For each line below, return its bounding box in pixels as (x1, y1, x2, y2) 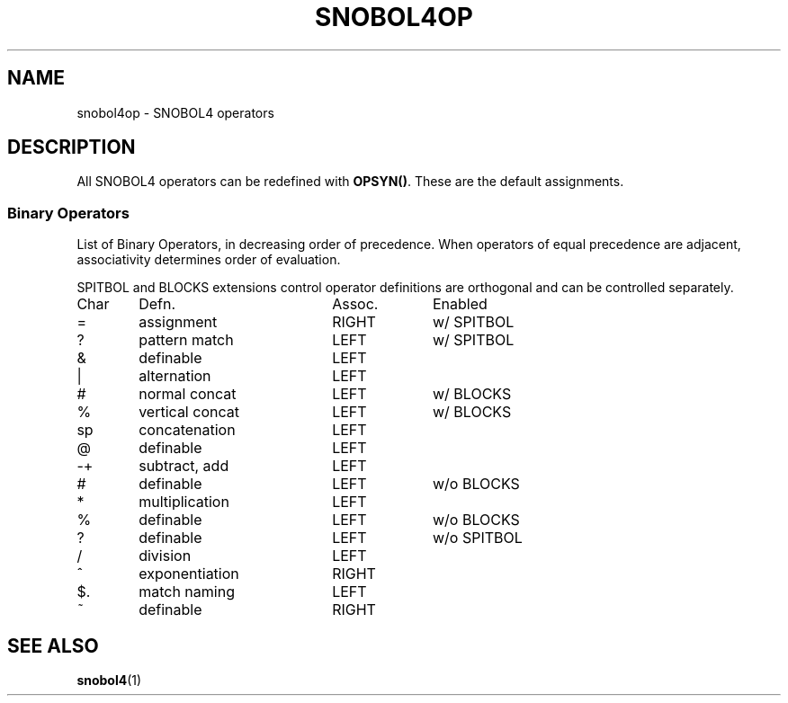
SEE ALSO (7, 634, 99, 657)
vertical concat (139, 403, 239, 422)
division (139, 547, 192, 565)
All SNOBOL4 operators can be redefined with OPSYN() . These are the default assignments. (76, 174, 624, 190)
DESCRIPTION (7, 136, 136, 159)
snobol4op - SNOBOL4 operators (76, 104, 274, 120)
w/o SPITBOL (432, 529, 523, 547)
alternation (139, 367, 211, 386)
